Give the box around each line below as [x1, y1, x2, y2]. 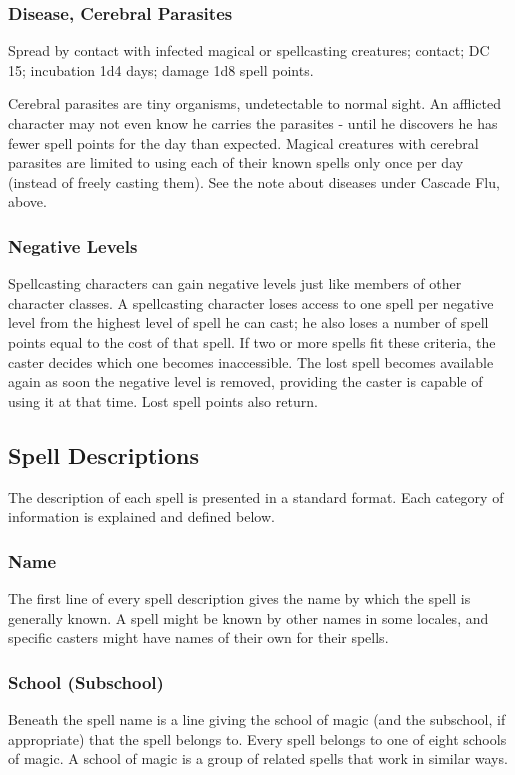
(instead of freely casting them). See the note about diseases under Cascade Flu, [8, 171, 500, 192]
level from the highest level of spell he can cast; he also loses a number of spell [8, 312, 489, 333]
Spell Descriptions [8, 439, 200, 470]
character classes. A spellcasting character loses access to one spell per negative [8, 292, 494, 313]
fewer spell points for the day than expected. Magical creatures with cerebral [8, 132, 479, 153]
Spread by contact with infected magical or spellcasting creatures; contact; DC [8, 40, 490, 61]
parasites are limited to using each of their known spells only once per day [8, 152, 464, 173]
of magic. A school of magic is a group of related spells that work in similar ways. [8, 748, 508, 769]
